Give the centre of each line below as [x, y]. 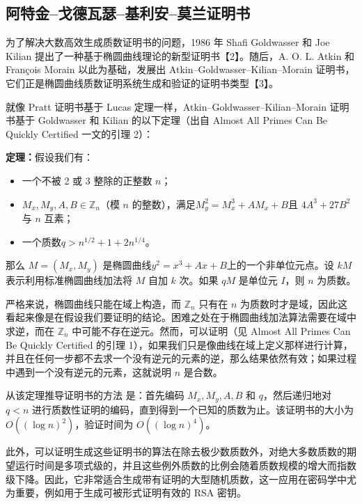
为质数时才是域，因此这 [294, 303]
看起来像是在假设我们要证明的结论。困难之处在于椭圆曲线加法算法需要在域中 [181, 317]
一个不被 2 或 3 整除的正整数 [87, 180]
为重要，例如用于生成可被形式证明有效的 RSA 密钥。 [126, 493]
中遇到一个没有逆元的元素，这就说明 [88, 371]
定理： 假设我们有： [49, 157]
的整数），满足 [164, 204]
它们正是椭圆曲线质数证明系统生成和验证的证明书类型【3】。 [142, 82]
